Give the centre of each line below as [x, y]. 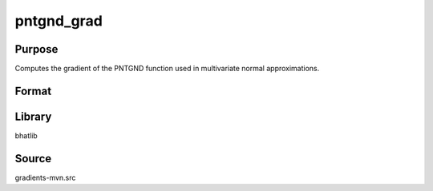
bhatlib [26, 135]
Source [33, 159]
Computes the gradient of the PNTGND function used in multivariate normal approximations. [167, 69]
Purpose [36, 49]
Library [33, 116]
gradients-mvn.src [45, 177]
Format [33, 91]
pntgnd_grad [59, 21]
